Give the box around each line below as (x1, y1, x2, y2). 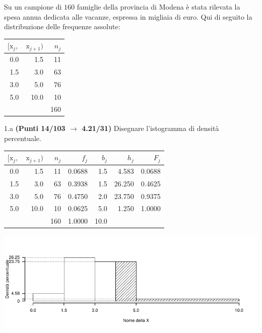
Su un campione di (4, 2, 62, 12)
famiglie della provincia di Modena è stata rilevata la (77, 2, 240, 12)
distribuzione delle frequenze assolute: (4, 21, 120, 32)
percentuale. (4, 133, 41, 144)
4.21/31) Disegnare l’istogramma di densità (82, 123, 219, 134)
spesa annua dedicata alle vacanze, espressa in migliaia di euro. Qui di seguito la (4, 11, 252, 22)
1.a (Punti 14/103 (4, 123, 65, 134)
